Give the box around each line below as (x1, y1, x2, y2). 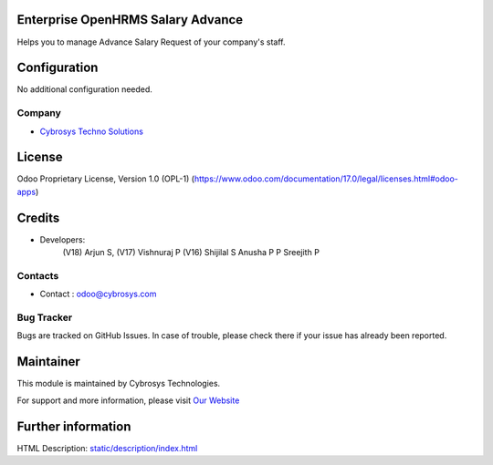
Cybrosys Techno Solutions (39, 126, 143, 137)
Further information (16, 418, 131, 434)
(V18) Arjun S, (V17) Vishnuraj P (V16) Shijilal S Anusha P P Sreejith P (62, 247, 320, 258)
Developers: (39, 233, 86, 245)
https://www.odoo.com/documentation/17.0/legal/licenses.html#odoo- (194, 173, 458, 184)
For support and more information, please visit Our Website (16, 395, 240, 406)
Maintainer (16, 354, 81, 369)
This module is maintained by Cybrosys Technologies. (16, 378, 221, 389)
